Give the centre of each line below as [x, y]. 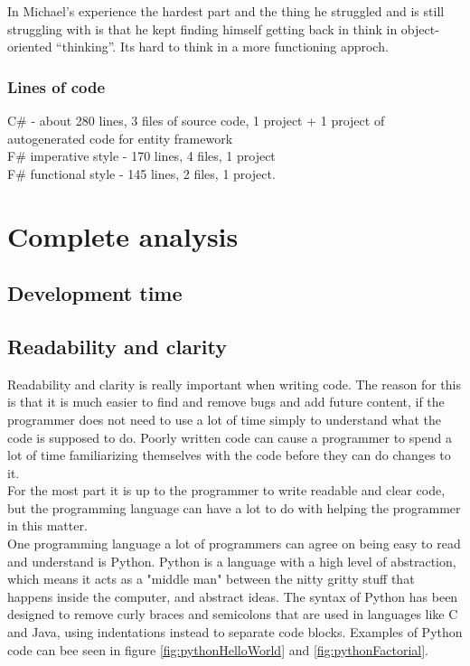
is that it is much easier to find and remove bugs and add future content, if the [226, 402]
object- [420, 28]
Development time [95, 293]
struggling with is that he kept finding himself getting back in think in [202, 28]
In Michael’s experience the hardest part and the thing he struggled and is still [226, 11]
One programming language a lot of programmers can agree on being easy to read [234, 544]
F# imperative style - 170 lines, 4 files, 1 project [141, 156]
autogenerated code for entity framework [120, 138]
